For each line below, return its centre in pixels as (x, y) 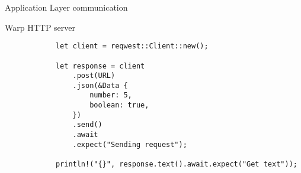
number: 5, (111, 95)
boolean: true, (119, 105)
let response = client (100, 66)
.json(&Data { (100, 85)
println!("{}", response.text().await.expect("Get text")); (176, 164)
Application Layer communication (66, 7)
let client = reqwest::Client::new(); (132, 46)
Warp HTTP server (40, 27)
